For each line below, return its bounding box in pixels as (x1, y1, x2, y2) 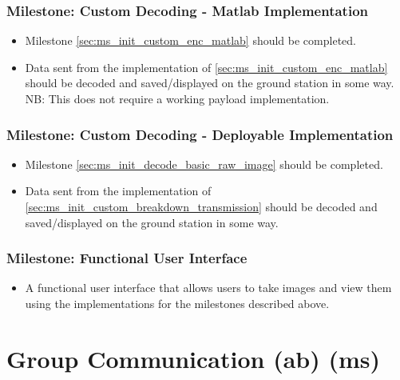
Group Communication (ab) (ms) (6, 342, 381, 374)
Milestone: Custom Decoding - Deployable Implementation (6, 124, 394, 144)
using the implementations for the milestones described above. (25, 295, 330, 311)
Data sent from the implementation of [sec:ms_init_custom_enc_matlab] (25, 58, 388, 75)
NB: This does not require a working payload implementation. (25, 90, 330, 106)
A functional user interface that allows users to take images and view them (25, 279, 392, 296)
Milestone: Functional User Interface (6, 248, 248, 268)
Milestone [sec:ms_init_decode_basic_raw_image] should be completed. (25, 155, 383, 172)
